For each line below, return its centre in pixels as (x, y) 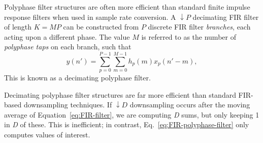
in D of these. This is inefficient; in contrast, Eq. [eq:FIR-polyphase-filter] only (127, 124)
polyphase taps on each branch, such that (68, 47)
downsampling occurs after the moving (190, 105)
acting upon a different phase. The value (67, 36)
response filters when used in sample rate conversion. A (90, 17)
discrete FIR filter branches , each (199, 27)
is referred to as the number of (189, 36)
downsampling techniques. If (68, 105)
